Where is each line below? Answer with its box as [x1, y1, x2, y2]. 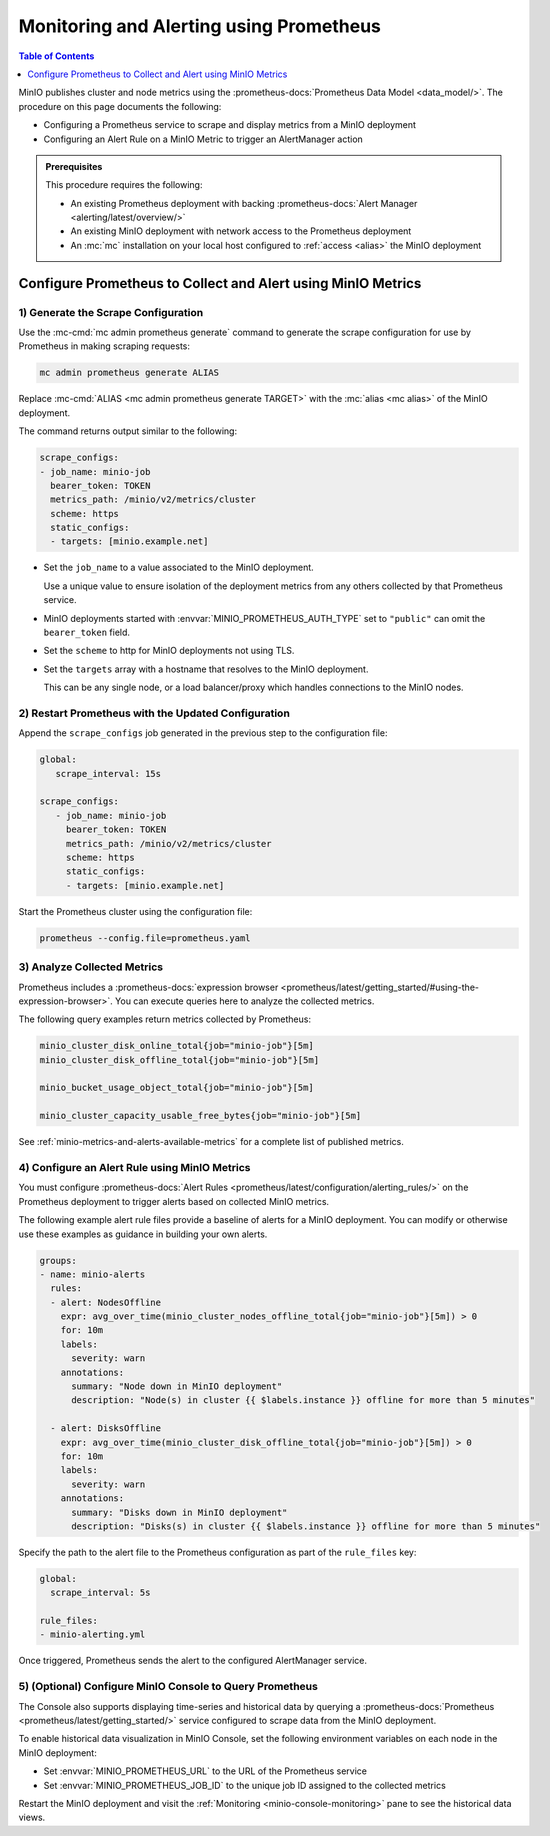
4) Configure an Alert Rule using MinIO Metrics [18, 1161, 251, 1174]
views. [18, 1811, 46, 1824]
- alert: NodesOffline [50, 1296, 162, 1308]
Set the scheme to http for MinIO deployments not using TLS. [43, 645, 295, 657]
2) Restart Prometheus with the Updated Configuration [18, 706, 290, 720]
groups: [39, 1255, 77, 1266]
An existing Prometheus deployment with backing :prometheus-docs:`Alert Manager [70, 197, 418, 209]
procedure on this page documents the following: [18, 100, 222, 112]
